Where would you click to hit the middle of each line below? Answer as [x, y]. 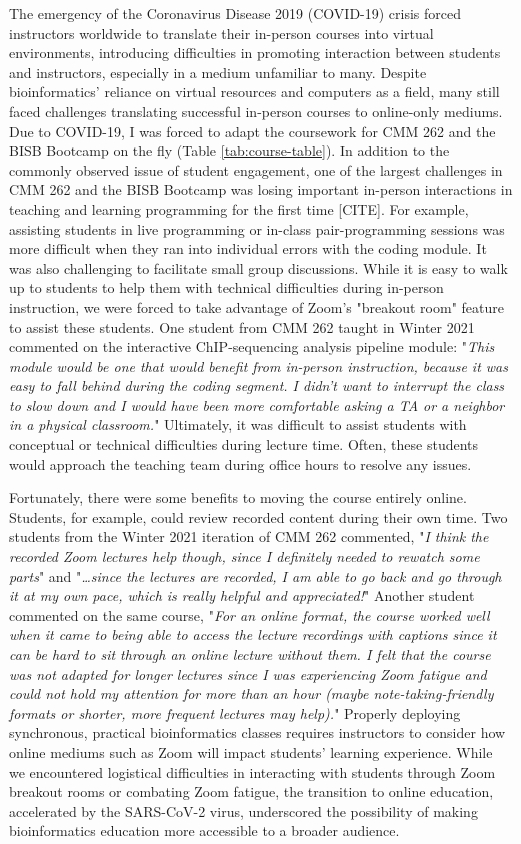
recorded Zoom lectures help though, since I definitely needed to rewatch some [244, 556]
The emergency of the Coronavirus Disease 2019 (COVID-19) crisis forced [235, 13]
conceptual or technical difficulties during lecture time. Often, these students [244, 444]
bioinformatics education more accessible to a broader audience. [204, 830]
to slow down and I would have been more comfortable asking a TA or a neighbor [257, 404]
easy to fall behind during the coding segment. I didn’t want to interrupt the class [257, 385]
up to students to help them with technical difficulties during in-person [226, 287]
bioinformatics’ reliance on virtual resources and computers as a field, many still [254, 91]
